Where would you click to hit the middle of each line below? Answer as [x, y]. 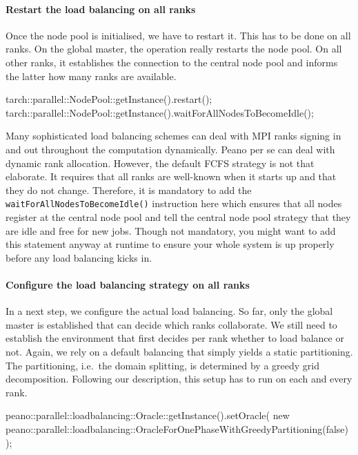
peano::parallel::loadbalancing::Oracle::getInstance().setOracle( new [148, 415]
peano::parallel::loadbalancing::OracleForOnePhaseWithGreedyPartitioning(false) [177, 428]
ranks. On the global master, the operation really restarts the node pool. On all [174, 49]
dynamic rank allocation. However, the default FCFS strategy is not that [160, 163]
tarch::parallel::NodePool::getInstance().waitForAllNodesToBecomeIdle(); [160, 112]
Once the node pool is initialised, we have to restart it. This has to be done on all [178, 35]
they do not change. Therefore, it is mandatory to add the [129, 190]
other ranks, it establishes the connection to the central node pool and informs [172, 62]
